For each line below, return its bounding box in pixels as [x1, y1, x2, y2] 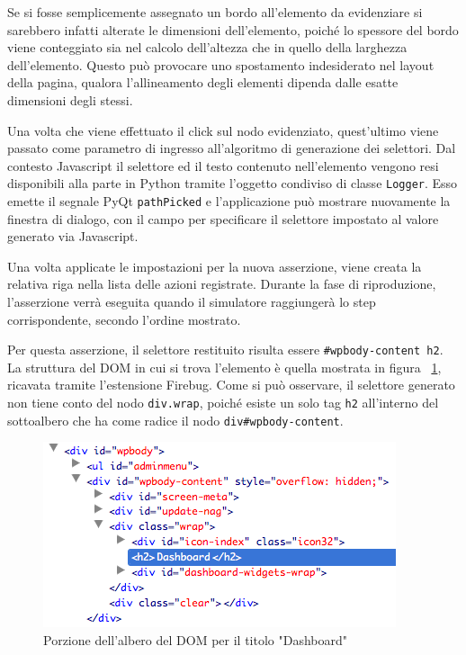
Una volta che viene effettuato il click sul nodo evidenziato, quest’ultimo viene [7, 121, 439, 139]
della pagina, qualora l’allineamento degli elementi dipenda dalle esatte [7, 73, 399, 92]
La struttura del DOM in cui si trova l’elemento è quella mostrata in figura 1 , [7, 357, 442, 376]
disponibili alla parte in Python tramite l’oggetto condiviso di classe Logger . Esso [7, 174, 458, 193]
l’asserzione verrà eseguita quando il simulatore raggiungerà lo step [7, 292, 376, 311]
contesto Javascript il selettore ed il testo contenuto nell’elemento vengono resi [7, 156, 439, 175]
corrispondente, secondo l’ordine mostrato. [7, 310, 241, 328]
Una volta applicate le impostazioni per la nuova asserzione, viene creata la [7, 256, 422, 275]
